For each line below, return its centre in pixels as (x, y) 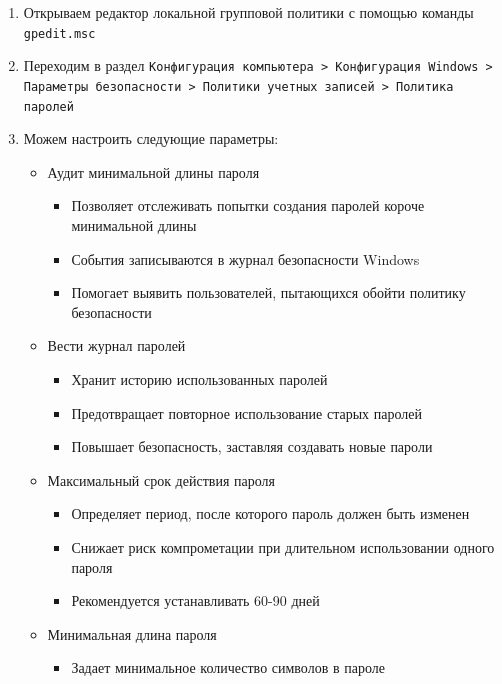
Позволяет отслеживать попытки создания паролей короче (248, 205)
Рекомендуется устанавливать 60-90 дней (195, 600)
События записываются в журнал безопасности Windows (245, 258)
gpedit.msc (59, 33)
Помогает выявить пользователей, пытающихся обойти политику (268, 292)
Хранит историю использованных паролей (199, 378)
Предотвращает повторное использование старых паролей (246, 412)
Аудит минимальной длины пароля (153, 171)
